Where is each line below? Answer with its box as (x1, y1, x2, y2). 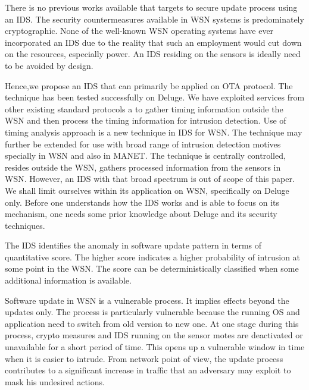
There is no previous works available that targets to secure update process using (5, 1, 298, 13)
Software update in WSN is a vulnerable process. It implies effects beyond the (5, 294, 289, 306)
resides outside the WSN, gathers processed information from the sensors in (5, 161, 281, 173)
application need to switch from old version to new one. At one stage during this (5, 317, 299, 329)
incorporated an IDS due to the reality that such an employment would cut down (5, 36, 302, 48)
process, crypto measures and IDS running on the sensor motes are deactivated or (5, 329, 303, 341)
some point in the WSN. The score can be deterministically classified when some (5, 262, 299, 275)
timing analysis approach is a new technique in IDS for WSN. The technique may (5, 125, 302, 138)
